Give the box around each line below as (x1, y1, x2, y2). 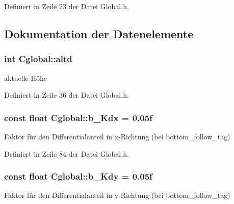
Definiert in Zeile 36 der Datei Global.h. (4, 90, 129, 100)
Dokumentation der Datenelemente (4, 25, 194, 41)
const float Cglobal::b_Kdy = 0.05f (4, 170, 152, 183)
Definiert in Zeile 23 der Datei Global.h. (4, 1, 129, 11)
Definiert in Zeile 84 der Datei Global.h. (4, 148, 129, 159)
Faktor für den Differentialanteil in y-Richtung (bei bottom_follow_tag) (4, 190, 230, 200)
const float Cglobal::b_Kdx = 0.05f (4, 111, 152, 124)
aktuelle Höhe (4, 72, 47, 83)
